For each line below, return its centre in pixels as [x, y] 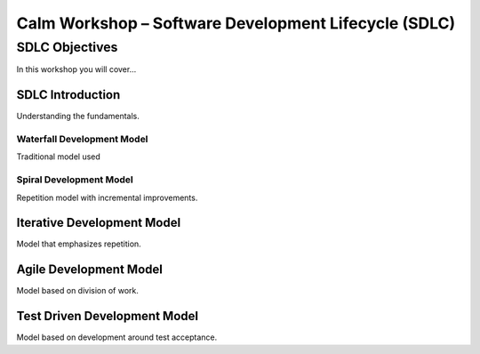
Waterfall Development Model [82, 140]
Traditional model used [59, 157]
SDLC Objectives [67, 47]
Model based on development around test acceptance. [117, 337]
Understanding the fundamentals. [78, 117]
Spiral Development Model [75, 180]
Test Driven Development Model [108, 316]
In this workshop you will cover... [76, 69]
